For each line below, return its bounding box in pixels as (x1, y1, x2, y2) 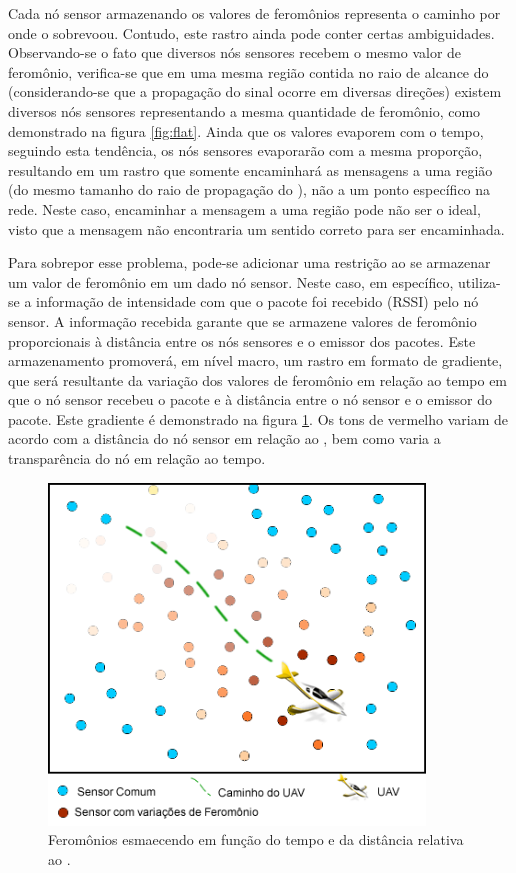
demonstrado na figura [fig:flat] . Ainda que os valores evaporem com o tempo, (8, 120, 484, 141)
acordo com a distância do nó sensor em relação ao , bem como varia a (8, 428, 441, 449)
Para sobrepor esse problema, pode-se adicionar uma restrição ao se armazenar (8, 252, 491, 273)
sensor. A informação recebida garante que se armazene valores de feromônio (8, 310, 477, 331)
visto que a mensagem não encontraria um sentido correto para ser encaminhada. (8, 218, 505, 239)
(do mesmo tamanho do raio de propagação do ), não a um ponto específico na (8, 179, 491, 200)
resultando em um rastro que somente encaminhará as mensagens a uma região (8, 159, 493, 180)
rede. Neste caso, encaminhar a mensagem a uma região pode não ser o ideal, (8, 198, 481, 219)
